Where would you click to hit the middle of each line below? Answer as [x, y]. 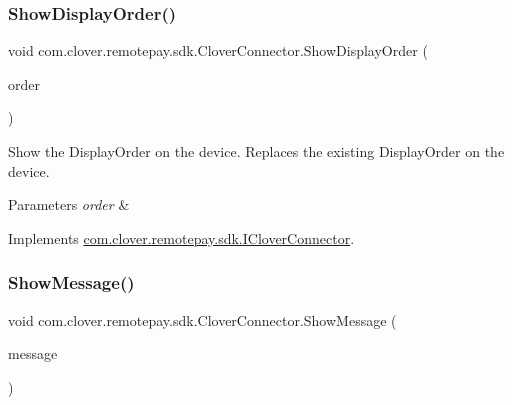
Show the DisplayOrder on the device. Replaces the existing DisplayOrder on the [256, 151]
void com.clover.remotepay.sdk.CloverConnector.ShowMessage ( [202, 319]
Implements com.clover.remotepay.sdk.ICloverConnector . [181, 237]
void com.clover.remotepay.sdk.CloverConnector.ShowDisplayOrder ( [218, 50]
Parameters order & [69, 204]
